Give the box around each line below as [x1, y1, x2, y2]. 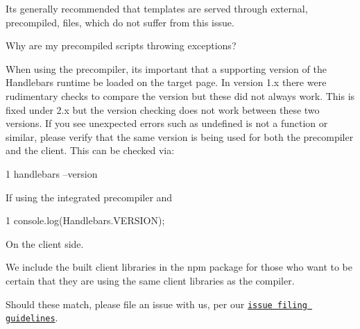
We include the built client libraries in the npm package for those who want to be [6, 260, 352, 274]
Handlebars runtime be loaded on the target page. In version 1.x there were [6, 75, 327, 90]
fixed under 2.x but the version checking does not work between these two [6, 102, 320, 117]
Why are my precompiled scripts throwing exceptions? [6, 38, 237, 53]
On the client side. [6, 236, 84, 251]
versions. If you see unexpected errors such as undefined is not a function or [6, 116, 328, 130]
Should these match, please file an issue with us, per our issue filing [6, 296, 307, 311]
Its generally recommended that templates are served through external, [6, 1, 308, 15]
